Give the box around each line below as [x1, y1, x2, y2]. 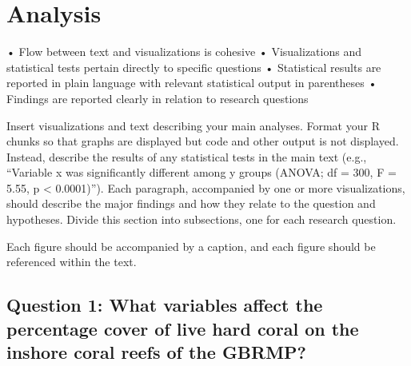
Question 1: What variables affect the [6, 292, 323, 317]
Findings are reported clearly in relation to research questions [6, 90, 309, 106]
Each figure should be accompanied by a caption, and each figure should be [6, 237, 376, 254]
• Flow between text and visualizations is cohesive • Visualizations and [6, 43, 361, 60]
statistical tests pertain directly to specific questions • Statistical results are [6, 58, 381, 75]
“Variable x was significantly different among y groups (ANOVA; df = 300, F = [6, 164, 397, 181]
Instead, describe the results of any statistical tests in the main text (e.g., [6, 148, 367, 165]
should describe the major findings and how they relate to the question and [6, 195, 376, 212]
